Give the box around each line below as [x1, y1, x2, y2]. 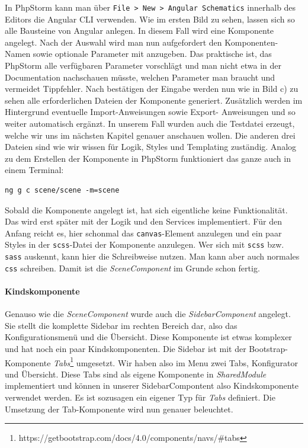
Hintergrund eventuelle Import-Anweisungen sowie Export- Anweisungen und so [5, 105, 296, 118]
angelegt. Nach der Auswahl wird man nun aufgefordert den [5, 36, 222, 48]
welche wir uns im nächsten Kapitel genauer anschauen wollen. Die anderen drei [5, 129, 296, 141]
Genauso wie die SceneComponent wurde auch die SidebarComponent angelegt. [5, 308, 291, 320]
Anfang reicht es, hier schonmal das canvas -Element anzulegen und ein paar [5, 226, 282, 239]
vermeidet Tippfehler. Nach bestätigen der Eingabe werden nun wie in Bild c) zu [5, 82, 299, 95]
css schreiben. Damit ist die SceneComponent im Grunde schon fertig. [5, 261, 260, 274]
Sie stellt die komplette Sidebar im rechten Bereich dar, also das [5, 319, 238, 331]
